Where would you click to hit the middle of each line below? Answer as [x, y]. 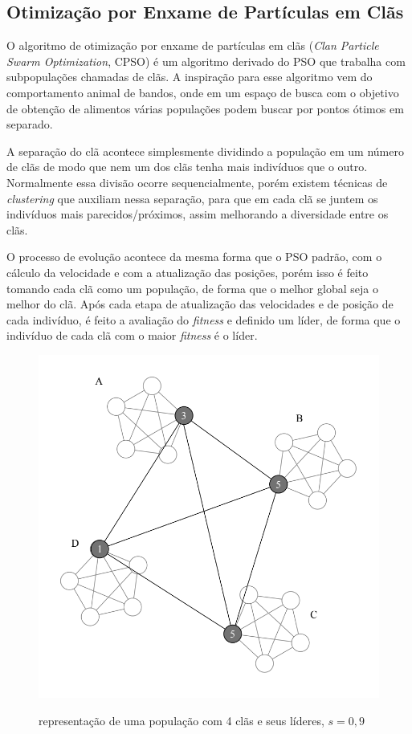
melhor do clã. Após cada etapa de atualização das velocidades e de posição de [200, 304]
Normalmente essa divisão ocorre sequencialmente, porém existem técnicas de [197, 182]
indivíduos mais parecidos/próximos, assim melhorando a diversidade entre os [198, 214]
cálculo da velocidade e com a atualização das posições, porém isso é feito [188, 272]
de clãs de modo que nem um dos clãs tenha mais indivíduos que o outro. [187, 167]
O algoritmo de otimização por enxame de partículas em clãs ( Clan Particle [193, 45]
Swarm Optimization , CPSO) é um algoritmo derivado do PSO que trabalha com [206, 61]
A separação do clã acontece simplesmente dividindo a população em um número [205, 151]
